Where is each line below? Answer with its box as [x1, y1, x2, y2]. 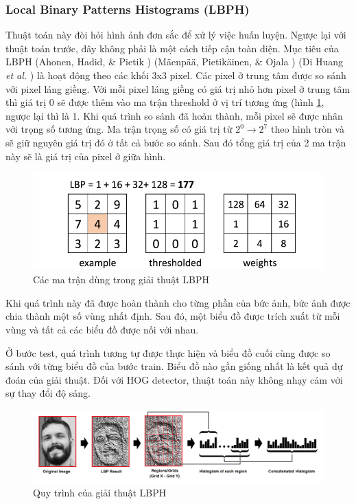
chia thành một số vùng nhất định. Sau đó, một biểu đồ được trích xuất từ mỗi [5, 309, 340, 323]
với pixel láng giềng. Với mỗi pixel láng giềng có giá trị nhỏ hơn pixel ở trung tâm [5, 81, 351, 96]
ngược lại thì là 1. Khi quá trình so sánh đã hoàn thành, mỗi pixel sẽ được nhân [5, 108, 343, 122]
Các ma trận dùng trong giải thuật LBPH [33, 272, 209, 287]
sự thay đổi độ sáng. [5, 386, 91, 400]
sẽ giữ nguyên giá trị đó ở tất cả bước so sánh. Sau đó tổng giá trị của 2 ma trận [5, 135, 346, 149]
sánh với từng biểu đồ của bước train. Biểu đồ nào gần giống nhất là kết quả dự [5, 359, 343, 373]
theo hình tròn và [270, 122, 344, 136]
